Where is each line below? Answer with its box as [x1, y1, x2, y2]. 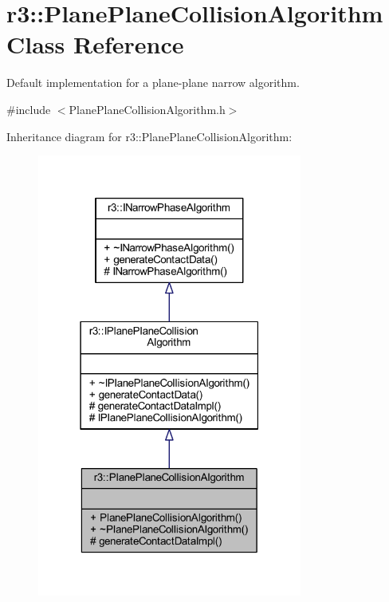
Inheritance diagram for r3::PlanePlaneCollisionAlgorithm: [6, 128, 293, 144]
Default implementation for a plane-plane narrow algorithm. [6, 74, 300, 91]
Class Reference [6, 28, 184, 61]
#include [6, 100, 51, 117]
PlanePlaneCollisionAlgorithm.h [69, 100, 226, 117]
